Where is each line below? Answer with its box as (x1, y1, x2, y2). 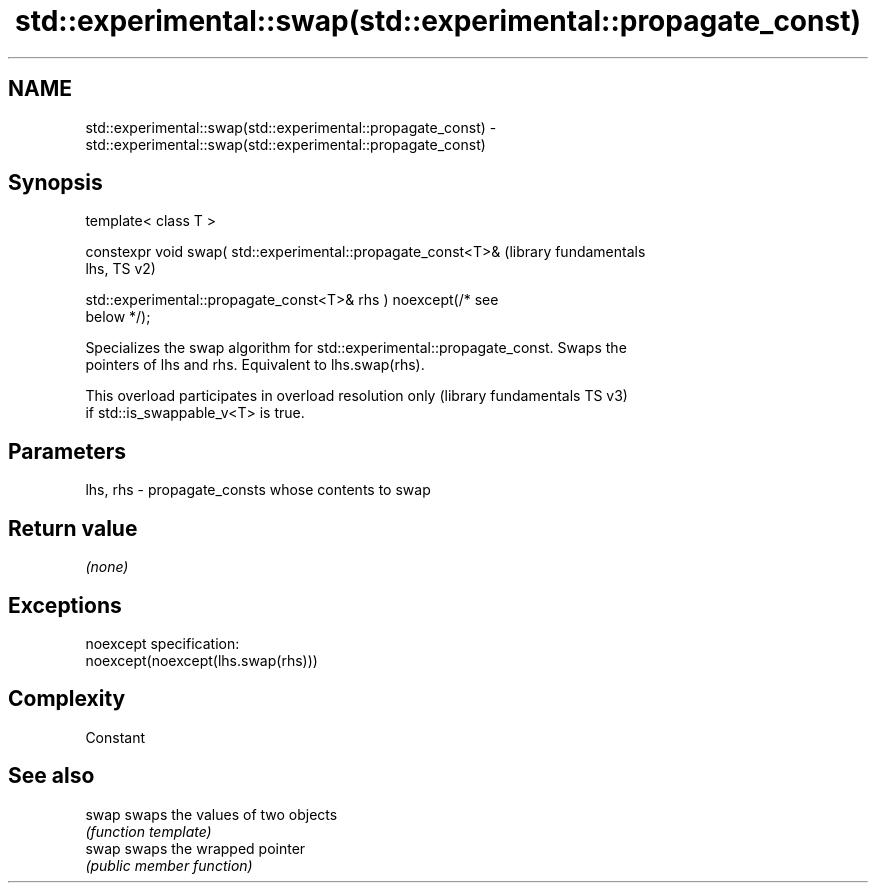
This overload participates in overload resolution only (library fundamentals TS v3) (85, 387, 628, 405)
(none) (85, 558, 129, 576)
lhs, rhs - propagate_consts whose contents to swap (85, 481, 431, 499)
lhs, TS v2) (85, 260, 156, 278)
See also (8, 763, 95, 789)
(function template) (85, 822, 212, 840)
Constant (85, 728, 146, 746)
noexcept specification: (85, 634, 240, 652)
